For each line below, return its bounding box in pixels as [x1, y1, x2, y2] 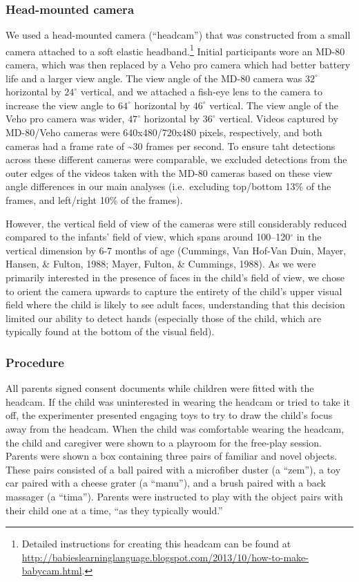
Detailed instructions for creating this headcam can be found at [21, 536, 291, 551]
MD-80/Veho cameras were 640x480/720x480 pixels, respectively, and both [6, 125, 322, 140]
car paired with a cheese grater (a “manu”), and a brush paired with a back [6, 476, 326, 490]
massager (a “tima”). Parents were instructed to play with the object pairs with [6, 489, 343, 503]
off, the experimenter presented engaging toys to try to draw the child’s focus [6, 408, 333, 422]
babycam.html [21, 563, 82, 578]
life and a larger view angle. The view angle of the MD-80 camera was [6, 71, 302, 85]
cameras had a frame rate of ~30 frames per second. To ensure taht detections [6, 138, 336, 153]
